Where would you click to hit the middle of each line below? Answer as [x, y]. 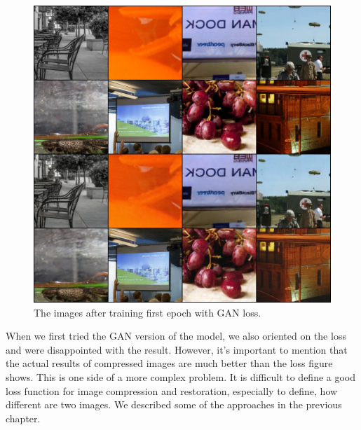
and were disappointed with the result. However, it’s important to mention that [177, 349]
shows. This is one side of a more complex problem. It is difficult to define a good [181, 376]
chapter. [23, 418]
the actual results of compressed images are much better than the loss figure [169, 363]
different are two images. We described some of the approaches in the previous [174, 404]
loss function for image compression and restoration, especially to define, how [172, 390]
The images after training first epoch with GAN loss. [148, 312]
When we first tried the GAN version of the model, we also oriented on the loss [176, 336]
